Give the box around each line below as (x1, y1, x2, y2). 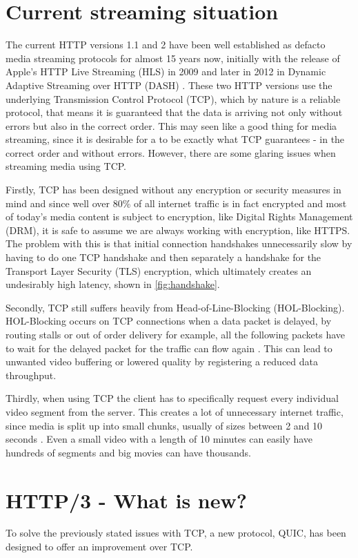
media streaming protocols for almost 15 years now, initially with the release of (6, 50, 340, 65)
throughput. (6, 367, 57, 382)
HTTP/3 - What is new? (6, 485, 247, 514)
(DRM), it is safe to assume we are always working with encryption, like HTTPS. (6, 222, 350, 237)
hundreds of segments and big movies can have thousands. (6, 445, 251, 459)
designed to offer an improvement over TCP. (6, 539, 193, 554)
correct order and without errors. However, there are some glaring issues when (6, 145, 336, 160)
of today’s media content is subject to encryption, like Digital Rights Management (6, 209, 353, 224)
